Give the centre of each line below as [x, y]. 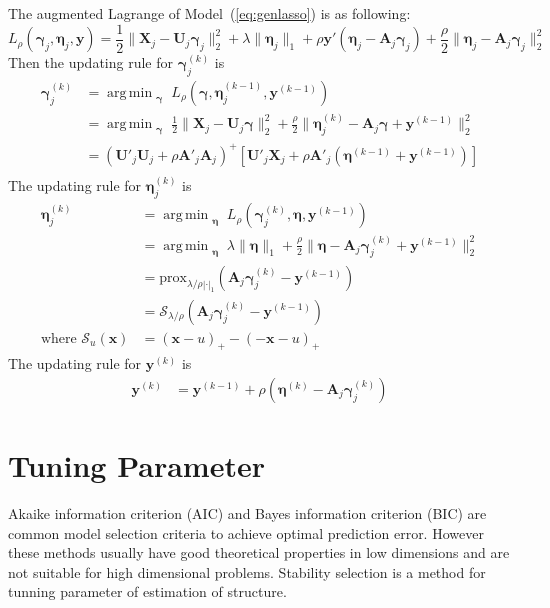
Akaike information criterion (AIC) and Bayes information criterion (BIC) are [247, 513]
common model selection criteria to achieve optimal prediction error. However [246, 532]
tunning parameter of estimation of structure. [147, 591]
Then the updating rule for [91, 62]
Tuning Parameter [136, 465]
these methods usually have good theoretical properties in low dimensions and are [259, 552]
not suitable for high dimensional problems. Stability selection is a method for [247, 571]
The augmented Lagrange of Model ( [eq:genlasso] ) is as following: [209, 13]
